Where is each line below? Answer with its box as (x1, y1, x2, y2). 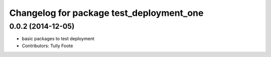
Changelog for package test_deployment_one (9, 7, 204, 18)
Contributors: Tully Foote (22, 43, 73, 49)
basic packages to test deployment (22, 36, 95, 42)
